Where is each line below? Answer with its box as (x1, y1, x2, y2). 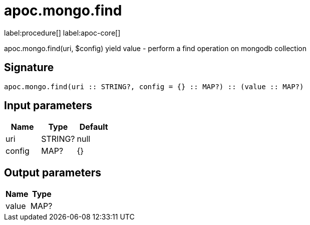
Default (79, 122, 108, 132)
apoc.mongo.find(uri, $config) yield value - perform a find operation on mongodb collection (4, 44, 306, 53)
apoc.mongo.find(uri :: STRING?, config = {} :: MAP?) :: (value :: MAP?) (4, 82, 304, 91)
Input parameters (4, 99, 93, 112)
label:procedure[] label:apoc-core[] (4, 28, 121, 37)
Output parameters (4, 166, 101, 179)
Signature (4, 61, 54, 74)
